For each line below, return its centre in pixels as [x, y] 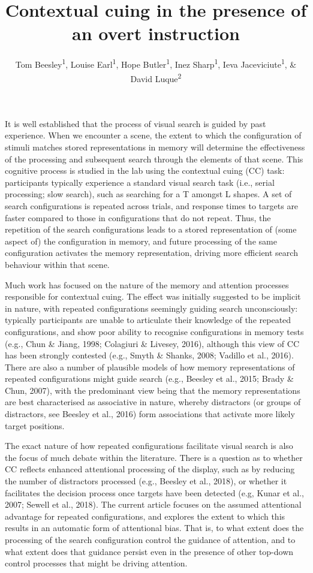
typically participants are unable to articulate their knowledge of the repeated [148, 320]
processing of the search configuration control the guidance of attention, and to [150, 539]
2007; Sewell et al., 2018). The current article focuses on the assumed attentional [153, 504]
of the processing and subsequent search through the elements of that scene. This [154, 159]
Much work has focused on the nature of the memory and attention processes [147, 284]
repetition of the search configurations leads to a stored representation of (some [151, 229]
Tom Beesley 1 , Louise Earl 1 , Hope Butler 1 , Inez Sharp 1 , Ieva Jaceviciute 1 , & [156, 63]
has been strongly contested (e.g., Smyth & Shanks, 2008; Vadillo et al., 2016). [149, 355]
